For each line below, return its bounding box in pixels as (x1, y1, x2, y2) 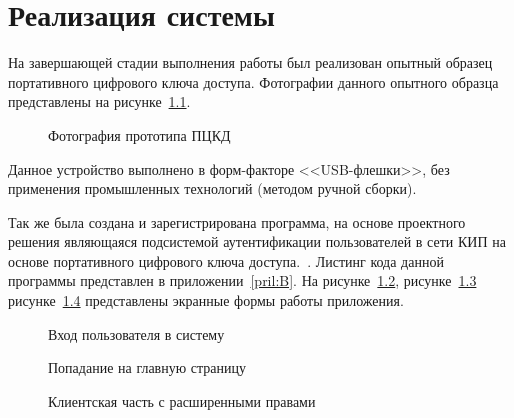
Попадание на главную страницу (48, 357, 247, 378)
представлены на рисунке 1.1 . (8, 91, 191, 112)
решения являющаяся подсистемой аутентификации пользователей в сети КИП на (8, 231, 506, 252)
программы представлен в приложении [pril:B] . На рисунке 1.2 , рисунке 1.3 (8, 270, 477, 291)
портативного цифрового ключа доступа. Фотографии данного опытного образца (8, 71, 499, 92)
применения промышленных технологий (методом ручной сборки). (8, 178, 417, 199)
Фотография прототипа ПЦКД (48, 124, 231, 145)
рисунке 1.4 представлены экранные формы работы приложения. (8, 290, 404, 311)
